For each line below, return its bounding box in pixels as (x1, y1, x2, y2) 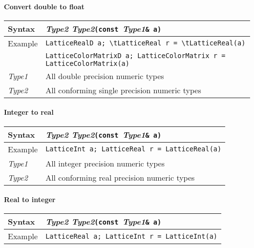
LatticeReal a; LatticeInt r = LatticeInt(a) (45, 232, 218, 240)
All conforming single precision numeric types (45, 84, 201, 96)
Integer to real (4, 107, 54, 117)
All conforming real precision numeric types (45, 171, 195, 183)
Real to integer (4, 194, 56, 205)
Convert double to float (4, 1, 85, 11)
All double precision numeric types (45, 70, 164, 82)
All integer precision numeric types (45, 157, 165, 169)
